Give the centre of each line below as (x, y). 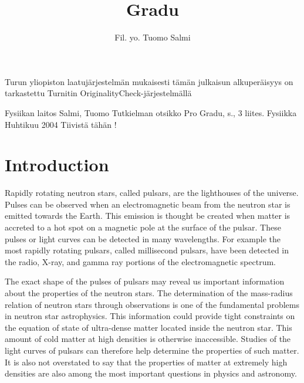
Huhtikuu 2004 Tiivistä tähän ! (61, 124)
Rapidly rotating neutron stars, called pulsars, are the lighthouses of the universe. (152, 193)
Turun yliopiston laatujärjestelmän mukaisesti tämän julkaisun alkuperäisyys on (149, 81)
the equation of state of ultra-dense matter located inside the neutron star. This (148, 327)
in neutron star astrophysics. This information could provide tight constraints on (150, 316)
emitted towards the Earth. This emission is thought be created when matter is (148, 216)
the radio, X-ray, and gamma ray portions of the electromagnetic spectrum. (140, 261)
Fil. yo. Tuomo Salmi (153, 37)
